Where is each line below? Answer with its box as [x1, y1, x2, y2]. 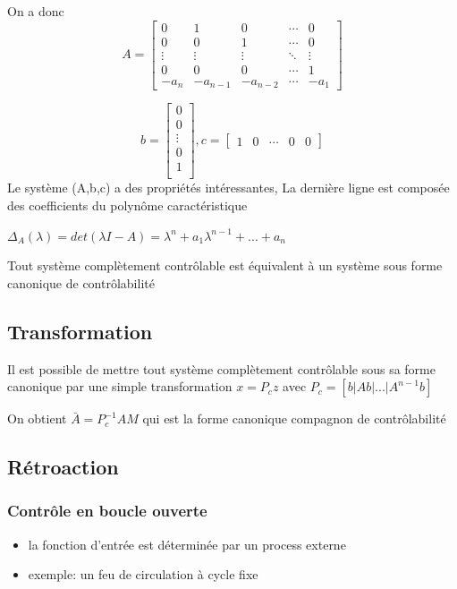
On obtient [7, 409, 67, 428]
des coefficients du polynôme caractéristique [7, 196, 248, 214]
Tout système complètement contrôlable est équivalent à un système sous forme [7, 256, 443, 275]
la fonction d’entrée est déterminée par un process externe [28, 534, 346, 553]
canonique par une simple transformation [7, 377, 233, 396]
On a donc [7, 2, 64, 20]
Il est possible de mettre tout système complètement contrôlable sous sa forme [7, 359, 436, 378]
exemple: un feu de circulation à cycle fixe [28, 565, 258, 584]
